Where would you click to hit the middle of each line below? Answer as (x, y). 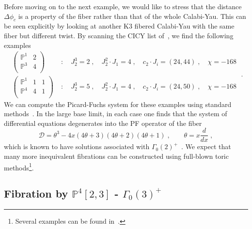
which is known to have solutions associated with (77, 146)
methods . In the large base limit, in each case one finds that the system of (116, 114)
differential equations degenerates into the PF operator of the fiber (103, 123)
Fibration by (36, 193)
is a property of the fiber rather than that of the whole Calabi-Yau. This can (132, 16)
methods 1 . (19, 167)
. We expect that (206, 146)
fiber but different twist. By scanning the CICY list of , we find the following (119, 35)
